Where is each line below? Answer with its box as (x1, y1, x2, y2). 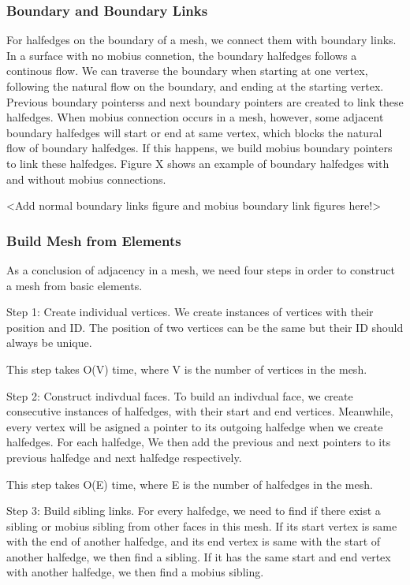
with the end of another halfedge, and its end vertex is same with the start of (6, 533, 381, 550)
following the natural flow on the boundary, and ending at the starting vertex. (6, 78, 384, 94)
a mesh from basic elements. (6, 277, 143, 293)
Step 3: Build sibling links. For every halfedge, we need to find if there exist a (6, 502, 381, 519)
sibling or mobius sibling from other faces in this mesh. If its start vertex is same (6, 517, 397, 534)
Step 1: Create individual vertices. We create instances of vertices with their (6, 304, 374, 320)
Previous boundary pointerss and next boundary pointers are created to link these (6, 93, 404, 110)
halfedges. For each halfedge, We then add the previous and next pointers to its (6, 434, 391, 450)
